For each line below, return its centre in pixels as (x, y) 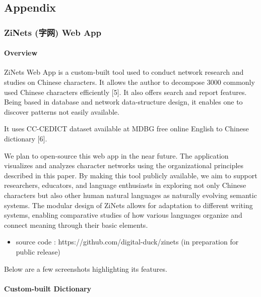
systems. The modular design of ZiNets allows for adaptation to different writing (128, 205)
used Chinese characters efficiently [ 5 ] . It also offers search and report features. (125, 92)
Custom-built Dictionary (48, 288)
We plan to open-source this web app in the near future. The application (116, 155)
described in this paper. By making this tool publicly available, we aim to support (131, 175)
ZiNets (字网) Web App (53, 32)
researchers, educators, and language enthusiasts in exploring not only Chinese (125, 185)
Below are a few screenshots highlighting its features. (86, 268)
